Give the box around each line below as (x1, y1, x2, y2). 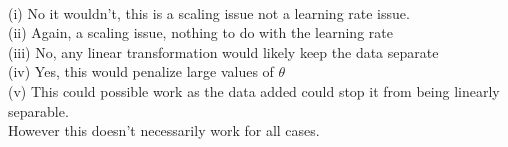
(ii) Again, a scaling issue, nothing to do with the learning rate (8, 22, 393, 43)
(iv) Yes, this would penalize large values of (8, 61, 274, 82)
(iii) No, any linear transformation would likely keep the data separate (8, 41, 439, 62)
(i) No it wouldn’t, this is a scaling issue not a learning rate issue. (8, 2, 410, 23)
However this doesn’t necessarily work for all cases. (8, 120, 320, 141)
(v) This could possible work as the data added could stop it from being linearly (8, 80, 500, 101)
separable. (8, 100, 69, 121)
